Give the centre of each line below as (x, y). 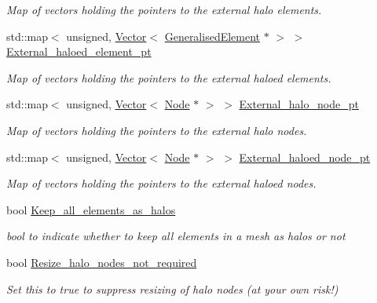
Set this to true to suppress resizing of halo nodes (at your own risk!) (172, 288)
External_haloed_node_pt (305, 157)
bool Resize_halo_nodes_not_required (102, 262)
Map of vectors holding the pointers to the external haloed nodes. (161, 183)
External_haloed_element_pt (79, 51)
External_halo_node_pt (299, 104)
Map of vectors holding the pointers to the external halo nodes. (157, 130)
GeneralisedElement (212, 36)
